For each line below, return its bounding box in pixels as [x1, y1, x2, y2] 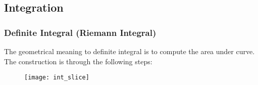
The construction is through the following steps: [4, 56, 152, 66]
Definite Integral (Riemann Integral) [4, 26, 157, 38]
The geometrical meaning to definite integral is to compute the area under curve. [4, 46, 255, 56]
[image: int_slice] [24, 74, 89, 81]
